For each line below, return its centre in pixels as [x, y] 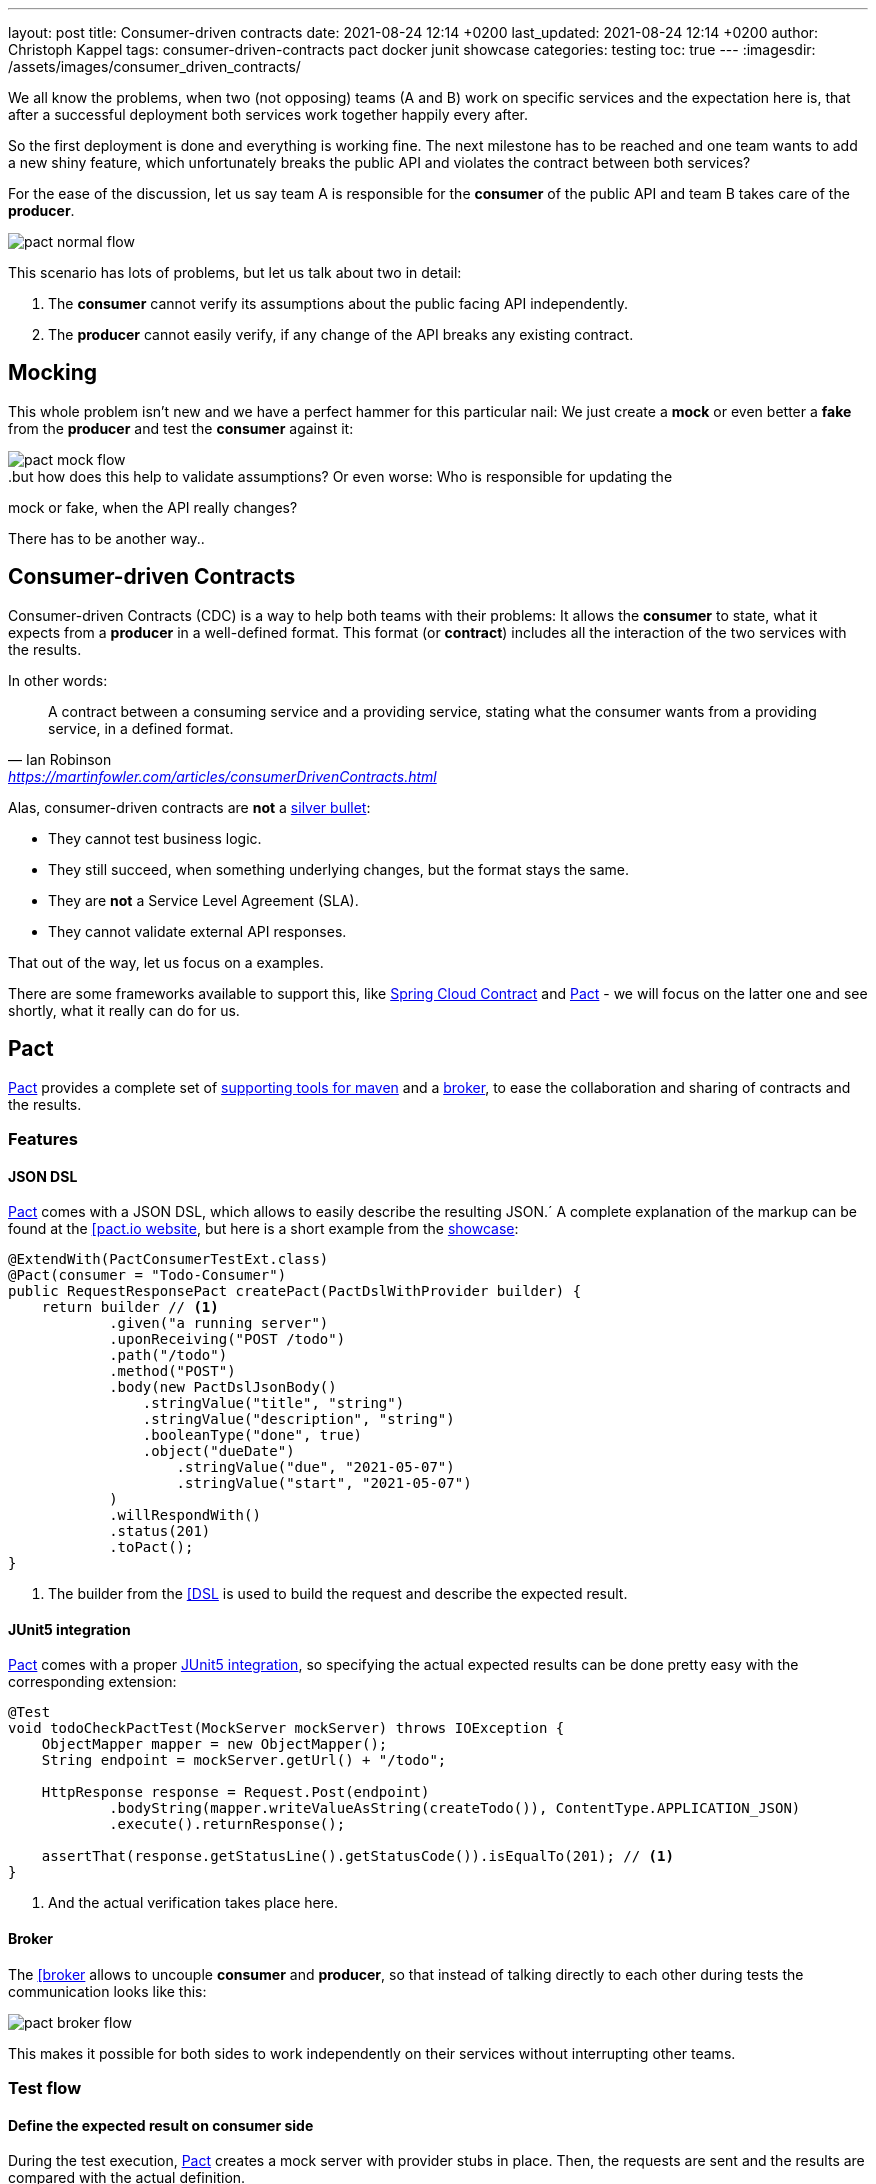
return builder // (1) [130, 1307]
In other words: [58, 680]
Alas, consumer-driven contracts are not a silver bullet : [189, 807]
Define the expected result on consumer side [161, 2125]
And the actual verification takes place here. [193, 1903]
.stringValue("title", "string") [273, 1403]
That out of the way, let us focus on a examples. [166, 962]
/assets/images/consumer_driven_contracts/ [154, 66]
